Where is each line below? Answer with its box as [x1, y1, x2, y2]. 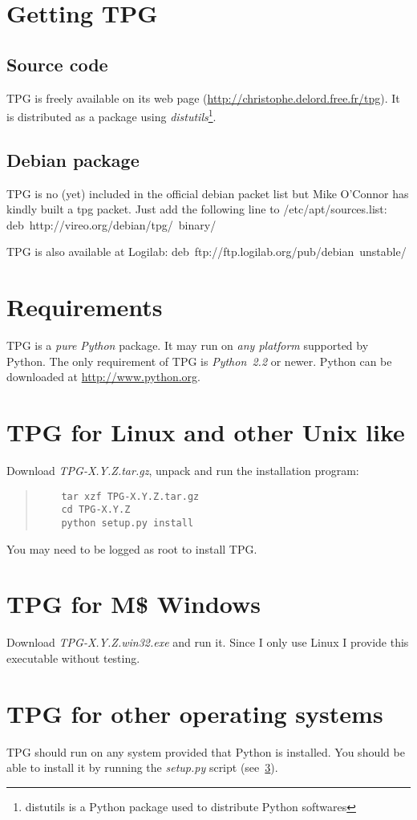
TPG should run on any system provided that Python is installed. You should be [6, 743, 405, 760]
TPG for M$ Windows [6, 587, 261, 620]
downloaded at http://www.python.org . [6, 368, 200, 385]
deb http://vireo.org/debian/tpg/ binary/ [6, 216, 217, 233]
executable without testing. [6, 649, 140, 666]
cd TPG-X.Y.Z [61, 504, 131, 516]
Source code [6, 51, 108, 76]
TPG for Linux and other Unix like [6, 416, 405, 449]
